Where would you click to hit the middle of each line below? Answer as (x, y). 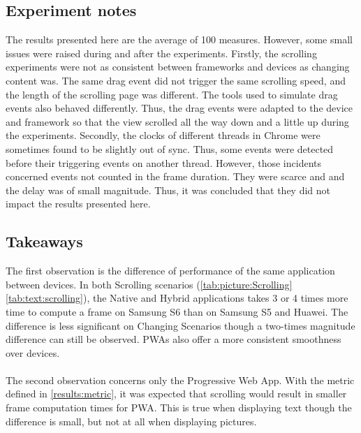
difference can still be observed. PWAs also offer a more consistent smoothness (174, 339)
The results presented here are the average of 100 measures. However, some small (179, 39)
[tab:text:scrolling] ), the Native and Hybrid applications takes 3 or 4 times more (177, 298)
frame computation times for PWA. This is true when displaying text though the (179, 408)
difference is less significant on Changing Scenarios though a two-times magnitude (180, 325)
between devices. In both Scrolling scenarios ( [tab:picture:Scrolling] (149, 284)
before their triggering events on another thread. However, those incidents (164, 162)
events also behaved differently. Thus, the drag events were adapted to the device (179, 108)
